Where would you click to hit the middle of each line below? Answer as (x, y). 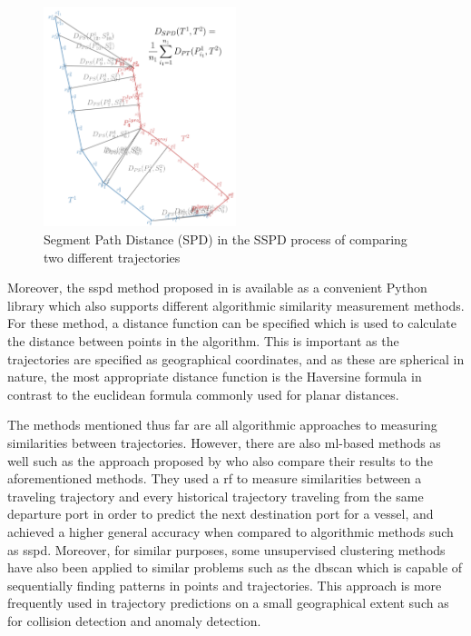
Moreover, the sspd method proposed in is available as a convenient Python (217, 288)
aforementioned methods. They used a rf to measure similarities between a (215, 478)
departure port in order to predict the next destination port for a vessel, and (221, 514)
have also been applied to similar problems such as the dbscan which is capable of (235, 567)
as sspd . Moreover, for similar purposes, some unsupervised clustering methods (226, 549)
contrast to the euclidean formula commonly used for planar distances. (203, 394)
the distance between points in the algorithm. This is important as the (203, 341)
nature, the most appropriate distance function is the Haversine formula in (215, 377)
